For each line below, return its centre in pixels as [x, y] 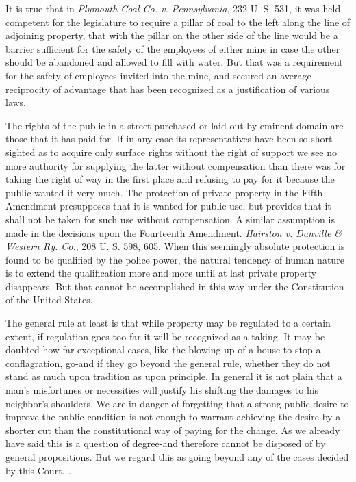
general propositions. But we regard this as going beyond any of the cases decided [177, 457]
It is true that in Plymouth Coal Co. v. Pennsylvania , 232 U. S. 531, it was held [173, 8]
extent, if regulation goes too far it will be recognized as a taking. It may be [165, 336]
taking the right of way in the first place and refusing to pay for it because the [170, 179]
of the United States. [49, 300]
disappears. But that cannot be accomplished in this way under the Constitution [175, 286]
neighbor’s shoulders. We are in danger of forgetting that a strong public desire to [177, 403]
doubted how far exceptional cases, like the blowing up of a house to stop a [163, 350]
